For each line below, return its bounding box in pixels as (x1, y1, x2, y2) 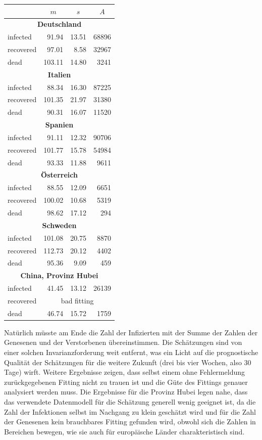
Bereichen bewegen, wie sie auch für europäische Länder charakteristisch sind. (4, 426, 245, 436)
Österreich (41, 169, 78, 180)
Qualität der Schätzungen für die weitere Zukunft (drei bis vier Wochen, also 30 (4, 357, 251, 367)
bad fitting (61, 295, 94, 305)
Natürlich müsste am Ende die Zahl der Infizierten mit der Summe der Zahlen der (4, 327, 258, 337)
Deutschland (37, 19, 82, 29)
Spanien (45, 119, 74, 130)
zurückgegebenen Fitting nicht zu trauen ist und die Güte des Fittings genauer (4, 376, 248, 387)
